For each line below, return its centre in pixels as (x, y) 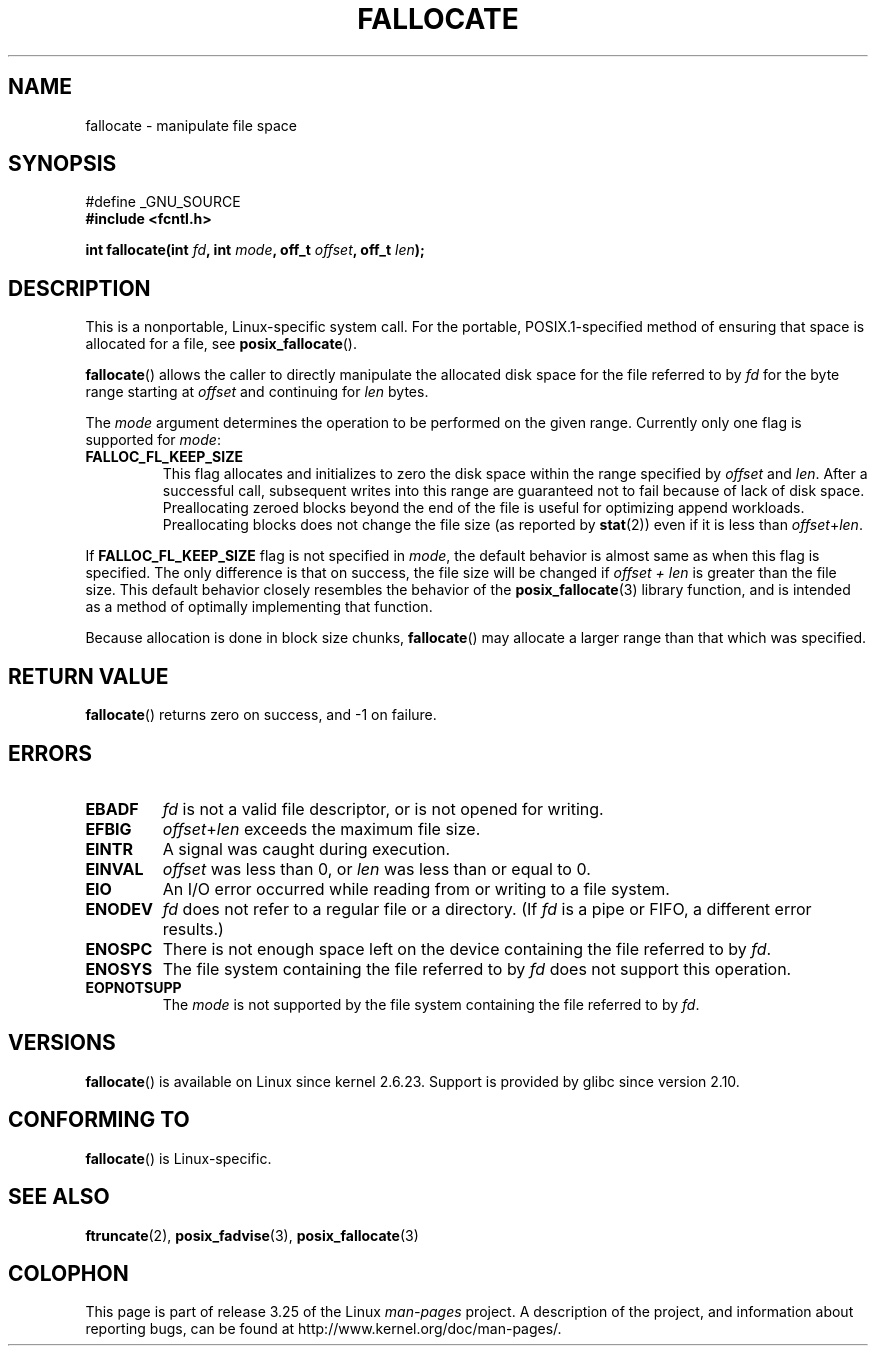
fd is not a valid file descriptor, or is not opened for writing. (383, 808)
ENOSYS (119, 968)
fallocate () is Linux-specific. (178, 1158)
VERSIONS (62, 1043)
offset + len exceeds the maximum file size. (321, 828)
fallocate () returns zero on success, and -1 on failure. (261, 715)
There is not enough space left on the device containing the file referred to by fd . (467, 948)
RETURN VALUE (88, 676)
